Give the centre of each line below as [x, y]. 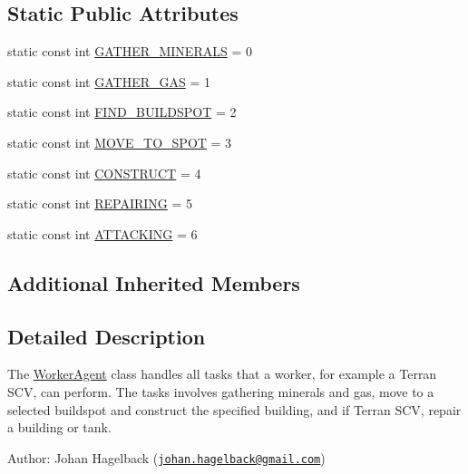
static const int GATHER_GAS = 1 [109, 81]
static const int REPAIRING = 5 [100, 203]
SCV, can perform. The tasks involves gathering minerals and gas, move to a [221, 391]
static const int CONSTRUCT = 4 [104, 173]
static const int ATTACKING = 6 [102, 233]
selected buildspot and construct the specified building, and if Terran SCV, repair [234, 409]
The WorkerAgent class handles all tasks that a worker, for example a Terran [222, 374]
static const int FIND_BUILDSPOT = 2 [122, 112]
